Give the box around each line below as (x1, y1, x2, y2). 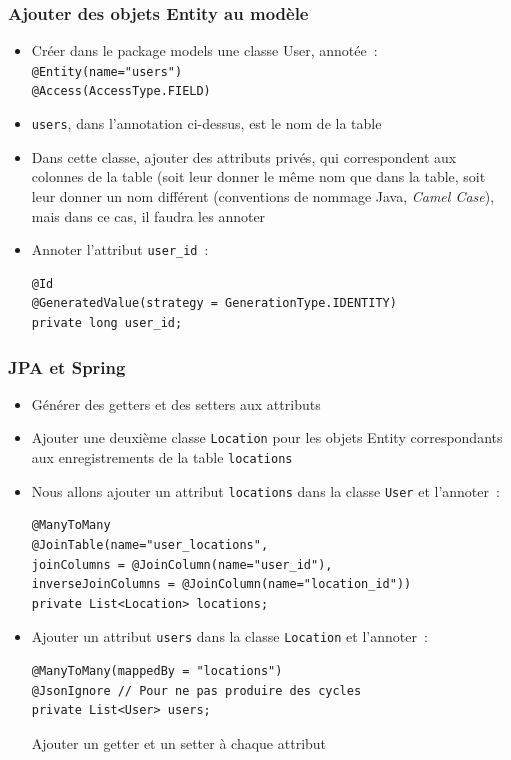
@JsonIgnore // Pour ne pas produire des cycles (31, 683, 362, 698)
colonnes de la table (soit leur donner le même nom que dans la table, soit (31, 166, 486, 187)
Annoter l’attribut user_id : (31, 239, 209, 260)
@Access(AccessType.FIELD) (31, 84, 211, 99)
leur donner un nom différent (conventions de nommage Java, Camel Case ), (31, 185, 495, 206)
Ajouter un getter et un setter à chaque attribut (31, 732, 327, 753)
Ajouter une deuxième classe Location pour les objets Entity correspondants (31, 427, 503, 448)
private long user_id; (31, 316, 183, 330)
